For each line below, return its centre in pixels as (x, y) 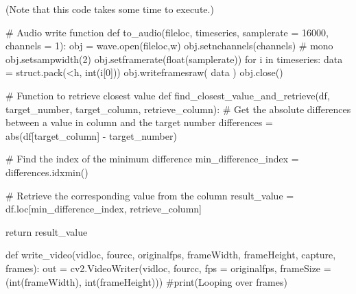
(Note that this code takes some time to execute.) (110, 9)
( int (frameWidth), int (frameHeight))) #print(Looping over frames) (146, 281)
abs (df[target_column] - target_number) (91, 135)
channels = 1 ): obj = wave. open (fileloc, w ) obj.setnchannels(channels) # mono (169, 46)
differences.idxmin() (47, 172)
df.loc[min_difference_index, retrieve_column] (104, 209)
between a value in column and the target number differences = (139, 122)
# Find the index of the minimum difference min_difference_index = (152, 159)
